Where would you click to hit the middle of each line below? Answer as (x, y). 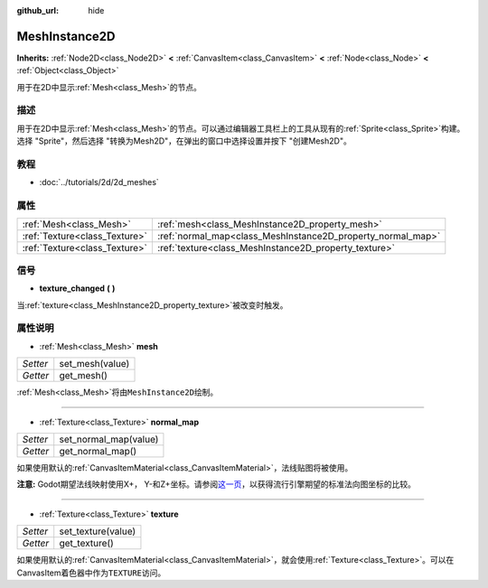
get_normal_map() (98, 451)
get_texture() (87, 544)
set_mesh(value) (94, 364)
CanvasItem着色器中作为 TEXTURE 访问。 (91, 573)
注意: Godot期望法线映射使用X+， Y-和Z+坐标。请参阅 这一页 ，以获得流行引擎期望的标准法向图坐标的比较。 (216, 484)
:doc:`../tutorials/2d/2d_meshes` (99, 182)
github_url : (38, 10)
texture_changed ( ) (77, 288)
